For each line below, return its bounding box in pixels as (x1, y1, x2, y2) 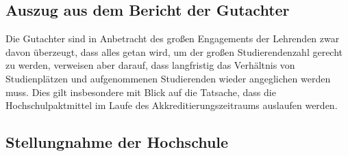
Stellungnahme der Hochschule (5, 131, 229, 153)
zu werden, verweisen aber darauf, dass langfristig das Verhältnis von (5, 58, 295, 72)
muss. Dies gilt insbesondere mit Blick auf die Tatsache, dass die (5, 84, 276, 99)
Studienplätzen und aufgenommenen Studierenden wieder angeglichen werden (5, 71, 331, 85)
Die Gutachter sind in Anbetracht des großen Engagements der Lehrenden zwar (5, 31, 340, 46)
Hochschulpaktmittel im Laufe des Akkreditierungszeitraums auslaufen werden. (5, 98, 338, 112)
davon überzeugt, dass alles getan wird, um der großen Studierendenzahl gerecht (5, 44, 343, 59)
